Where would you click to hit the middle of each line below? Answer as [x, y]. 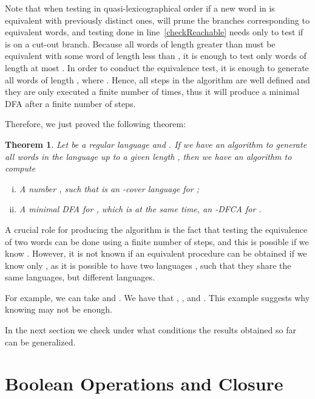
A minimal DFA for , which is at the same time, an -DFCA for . [140, 209]
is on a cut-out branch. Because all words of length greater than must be [140, 43]
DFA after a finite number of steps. [70, 103]
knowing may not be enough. [59, 309]
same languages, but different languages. [80, 277]
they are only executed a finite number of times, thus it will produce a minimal [152, 92]
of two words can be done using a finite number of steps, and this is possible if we [157, 241]
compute [20, 168]
